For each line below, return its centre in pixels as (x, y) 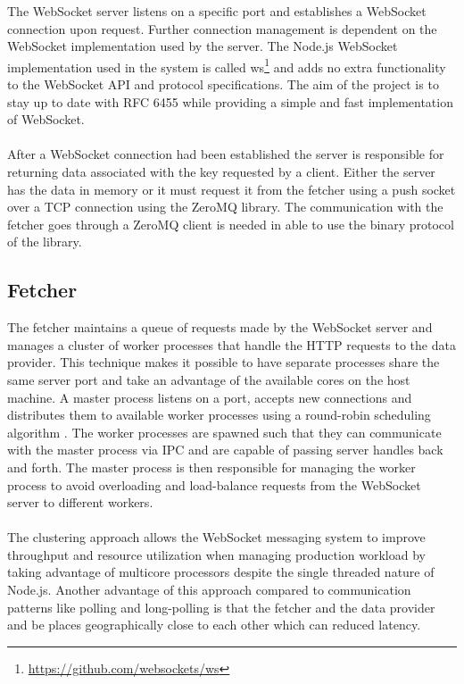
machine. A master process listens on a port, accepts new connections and (210, 397)
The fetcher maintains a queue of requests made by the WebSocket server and (220, 327)
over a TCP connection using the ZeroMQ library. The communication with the (225, 207)
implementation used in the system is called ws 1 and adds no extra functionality (227, 65)
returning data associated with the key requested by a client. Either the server (221, 171)
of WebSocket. (46, 119)
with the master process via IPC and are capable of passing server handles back (225, 450)
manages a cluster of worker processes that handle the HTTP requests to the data (232, 344)
